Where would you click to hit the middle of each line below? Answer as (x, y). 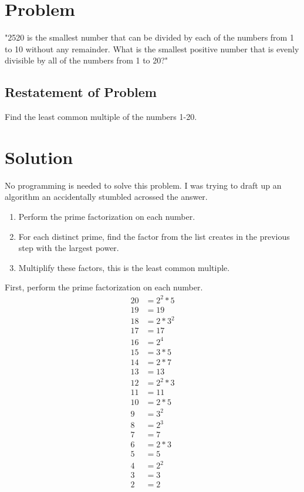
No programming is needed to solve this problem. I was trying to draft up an (143, 185)
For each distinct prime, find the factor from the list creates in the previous (154, 236)
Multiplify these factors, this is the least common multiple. (124, 267)
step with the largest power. (69, 248)
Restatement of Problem (81, 92)
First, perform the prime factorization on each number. (104, 287)
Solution (39, 157)
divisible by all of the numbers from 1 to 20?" (87, 60)
